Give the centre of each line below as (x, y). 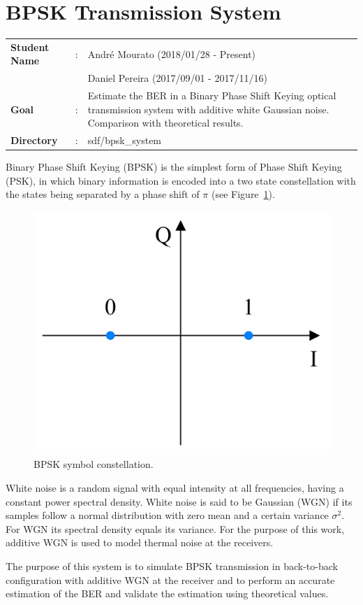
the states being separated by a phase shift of (103, 194)
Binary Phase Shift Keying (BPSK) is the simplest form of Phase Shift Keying (174, 167)
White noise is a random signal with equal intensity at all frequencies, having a (175, 488)
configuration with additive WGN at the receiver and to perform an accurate (170, 579)
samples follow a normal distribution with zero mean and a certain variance (167, 515)
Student (30, 47)
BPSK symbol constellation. (94, 464)
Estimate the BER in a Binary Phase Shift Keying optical (212, 95)
